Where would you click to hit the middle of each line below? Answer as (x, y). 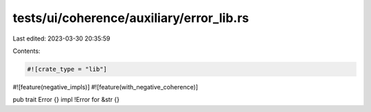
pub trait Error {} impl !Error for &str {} (66, 100)
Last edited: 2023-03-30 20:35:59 (61, 38)
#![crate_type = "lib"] (67, 69)
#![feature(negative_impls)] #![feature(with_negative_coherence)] (105, 87)
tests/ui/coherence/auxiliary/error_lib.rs (131, 18)
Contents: (26, 51)
